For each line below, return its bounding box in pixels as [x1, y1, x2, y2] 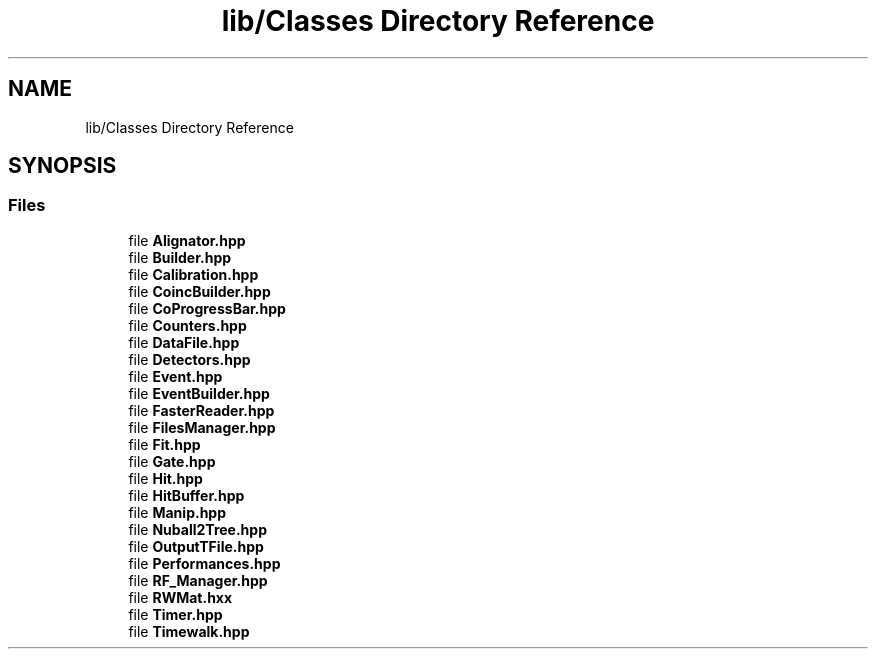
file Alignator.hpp [128, 231, 246, 249]
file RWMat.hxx [128, 588, 233, 606]
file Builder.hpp [128, 248, 232, 266]
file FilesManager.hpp [128, 418, 276, 436]
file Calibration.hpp [128, 265, 259, 283]
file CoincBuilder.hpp [128, 282, 271, 300]
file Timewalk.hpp [128, 622, 250, 640]
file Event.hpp [128, 367, 223, 385]
